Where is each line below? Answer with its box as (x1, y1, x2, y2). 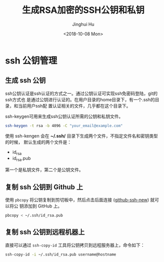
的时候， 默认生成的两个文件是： (5, 139, 72, 145)
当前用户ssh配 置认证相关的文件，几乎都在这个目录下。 (18, 103, 131, 109)
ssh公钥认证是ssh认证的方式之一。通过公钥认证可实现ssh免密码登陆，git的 (5, 90, 158, 96)
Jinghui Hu (72, 21, 95, 27)
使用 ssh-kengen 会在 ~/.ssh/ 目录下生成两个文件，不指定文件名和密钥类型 (5, 132, 158, 139)
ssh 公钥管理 (5, 55, 57, 66)
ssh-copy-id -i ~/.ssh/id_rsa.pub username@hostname (5, 252, 116, 257)
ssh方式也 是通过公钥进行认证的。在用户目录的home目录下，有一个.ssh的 (5, 96, 155, 102)
